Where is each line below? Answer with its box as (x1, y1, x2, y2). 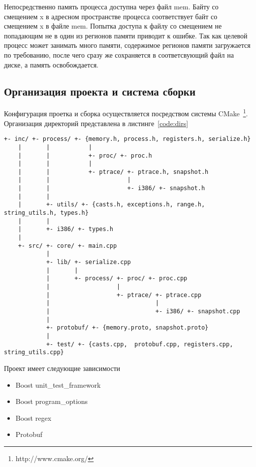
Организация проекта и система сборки (4, 83, 196, 99)
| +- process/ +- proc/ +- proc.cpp (46, 275, 188, 282)
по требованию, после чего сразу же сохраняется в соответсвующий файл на (4, 49, 234, 60)
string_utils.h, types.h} (4, 209, 89, 217)
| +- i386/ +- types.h (18, 226, 113, 233)
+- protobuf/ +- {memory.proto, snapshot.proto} (46, 324, 209, 332)
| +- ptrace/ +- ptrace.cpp (46, 291, 201, 299)
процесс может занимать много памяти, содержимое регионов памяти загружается (4, 40, 251, 50)
